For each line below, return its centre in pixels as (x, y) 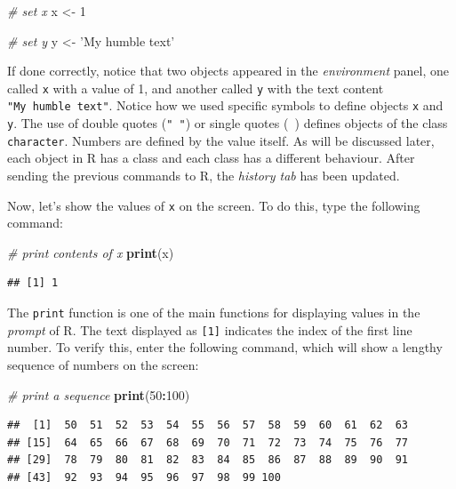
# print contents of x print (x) (91, 252)
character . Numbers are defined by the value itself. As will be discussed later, (221, 140)
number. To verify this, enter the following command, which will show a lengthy (225, 347)
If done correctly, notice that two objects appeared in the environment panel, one (228, 71)
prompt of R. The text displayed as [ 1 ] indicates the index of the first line (210, 329)
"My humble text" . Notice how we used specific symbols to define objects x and (225, 105)
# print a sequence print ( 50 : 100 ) (99, 394)
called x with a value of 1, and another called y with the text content (196, 88)
